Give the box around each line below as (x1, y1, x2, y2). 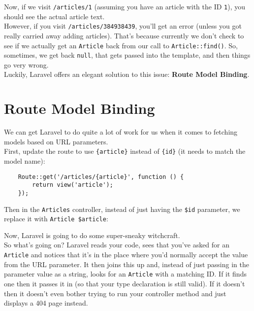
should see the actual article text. (4, 11, 105, 21)
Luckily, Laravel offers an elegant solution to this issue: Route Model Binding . (4, 69, 250, 79)
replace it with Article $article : (4, 213, 108, 224)
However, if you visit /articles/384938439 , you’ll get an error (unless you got (4, 21, 242, 31)
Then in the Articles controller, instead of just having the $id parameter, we (4, 204, 240, 214)
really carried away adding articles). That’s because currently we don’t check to (4, 30, 244, 40)
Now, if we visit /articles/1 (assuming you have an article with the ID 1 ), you (4, 1, 246, 11)
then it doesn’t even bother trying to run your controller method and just (4, 288, 226, 298)
